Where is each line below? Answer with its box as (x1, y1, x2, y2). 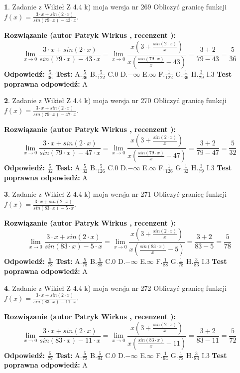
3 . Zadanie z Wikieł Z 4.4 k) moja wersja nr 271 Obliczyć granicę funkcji (4, 189, 227, 199)
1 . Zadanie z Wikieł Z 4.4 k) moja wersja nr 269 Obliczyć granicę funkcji (4, 1, 227, 11)
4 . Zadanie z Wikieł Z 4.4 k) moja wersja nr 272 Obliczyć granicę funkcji (4, 282, 227, 293)
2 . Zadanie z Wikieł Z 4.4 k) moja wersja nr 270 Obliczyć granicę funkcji (4, 95, 227, 106)
